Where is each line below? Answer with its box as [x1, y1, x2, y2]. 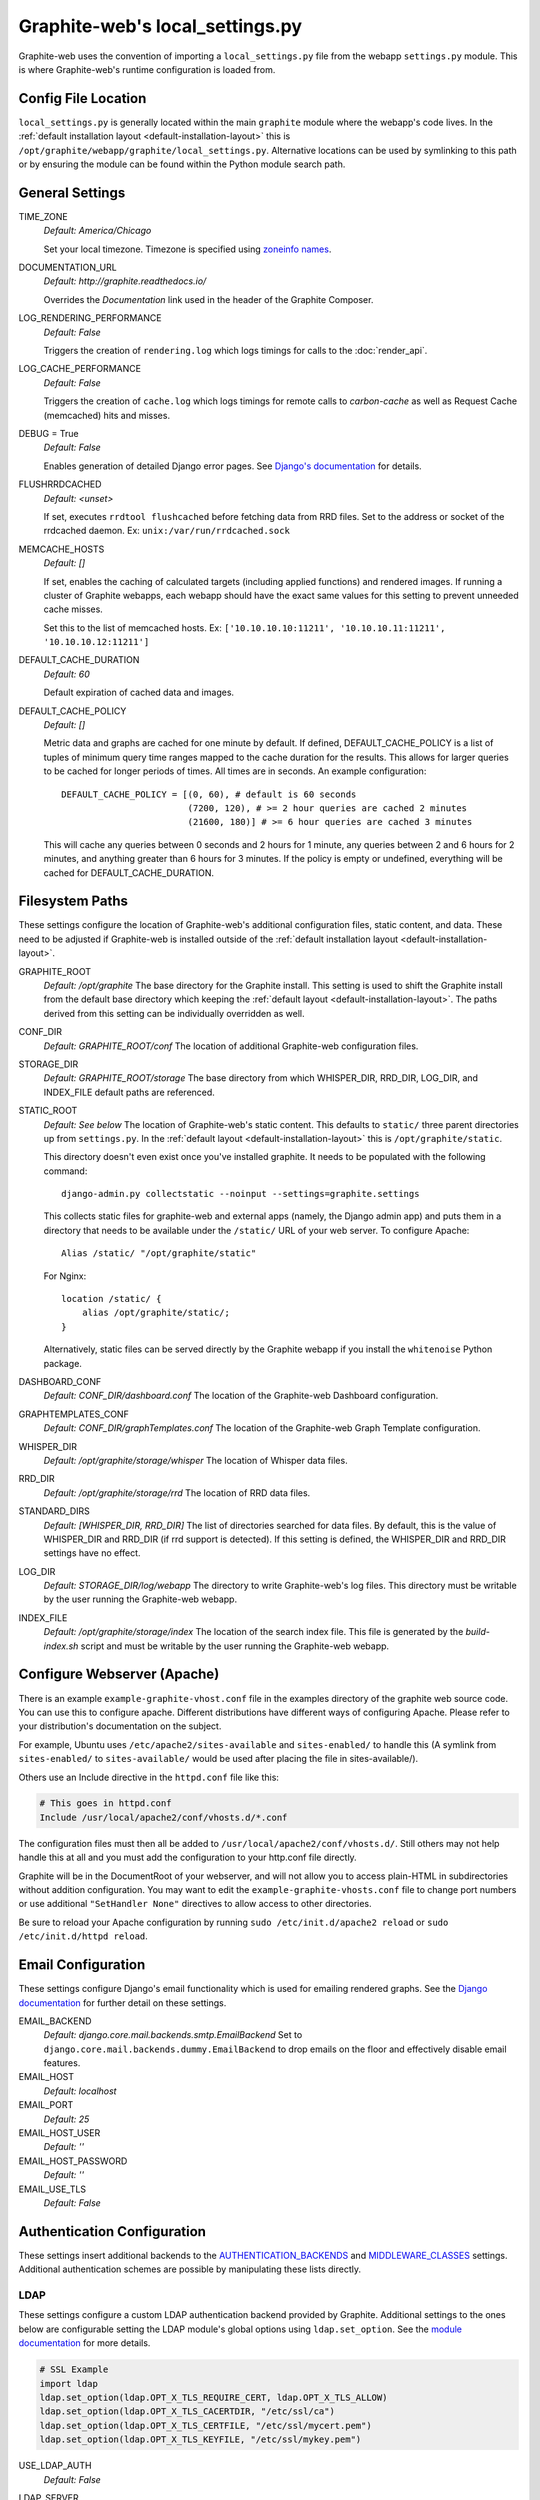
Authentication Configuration [18, 2223, 207, 2240]
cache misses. [43, 603, 104, 615]
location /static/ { [61, 1293, 162, 1305]
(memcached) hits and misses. [43, 409, 170, 421]
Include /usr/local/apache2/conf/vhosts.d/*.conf [39, 1811, 288, 1823]
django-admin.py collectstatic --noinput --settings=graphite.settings [61, 1188, 420, 1200]
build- [465, 1626, 490, 1638]
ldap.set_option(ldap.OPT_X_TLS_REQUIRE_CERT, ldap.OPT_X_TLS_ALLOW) [39, 2391, 388, 2403]
